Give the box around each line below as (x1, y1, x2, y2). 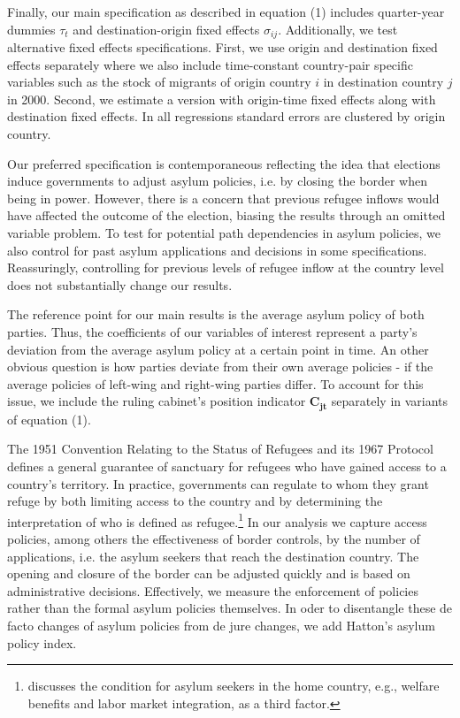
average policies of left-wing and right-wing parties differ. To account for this (7, 374, 424, 393)
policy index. (7, 633, 77, 652)
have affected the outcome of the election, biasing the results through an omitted (7, 206, 446, 225)
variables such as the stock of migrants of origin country (7, 73, 311, 91)
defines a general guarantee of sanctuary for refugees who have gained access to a (7, 456, 447, 475)
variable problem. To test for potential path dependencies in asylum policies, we (7, 223, 441, 241)
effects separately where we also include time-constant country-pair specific (7, 55, 413, 73)
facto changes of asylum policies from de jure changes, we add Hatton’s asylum (7, 615, 435, 634)
